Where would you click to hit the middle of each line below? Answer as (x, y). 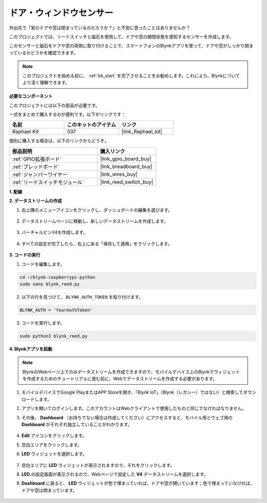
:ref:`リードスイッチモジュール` (48, 182)
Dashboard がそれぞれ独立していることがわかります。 (77, 424)
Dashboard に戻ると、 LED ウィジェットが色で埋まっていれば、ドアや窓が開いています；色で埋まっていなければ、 (138, 483)
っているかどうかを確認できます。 (44, 52)
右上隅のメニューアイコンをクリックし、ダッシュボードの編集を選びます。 (97, 210)
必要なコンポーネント (31, 96)
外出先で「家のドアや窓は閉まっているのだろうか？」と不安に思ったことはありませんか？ (100, 28)
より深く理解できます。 (46, 82)
